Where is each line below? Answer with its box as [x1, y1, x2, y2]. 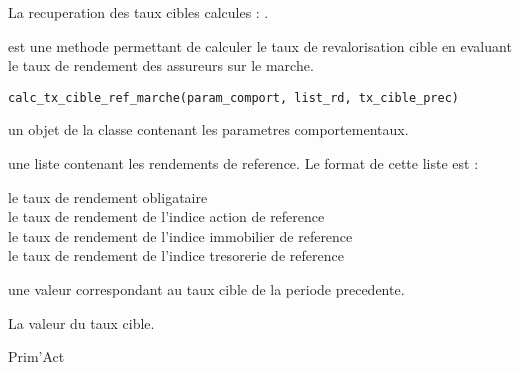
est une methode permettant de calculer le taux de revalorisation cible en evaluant [8, 35, 512, 56]
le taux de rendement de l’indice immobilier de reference [8, 225, 353, 246]
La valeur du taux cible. [8, 312, 155, 333]
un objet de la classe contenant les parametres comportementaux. [8, 119, 409, 140]
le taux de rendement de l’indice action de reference [8, 206, 325, 227]
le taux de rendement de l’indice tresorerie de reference [8, 245, 344, 266]
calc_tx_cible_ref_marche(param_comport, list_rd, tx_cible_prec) [8, 90, 460, 105]
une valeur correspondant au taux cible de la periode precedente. [8, 279, 405, 299]
